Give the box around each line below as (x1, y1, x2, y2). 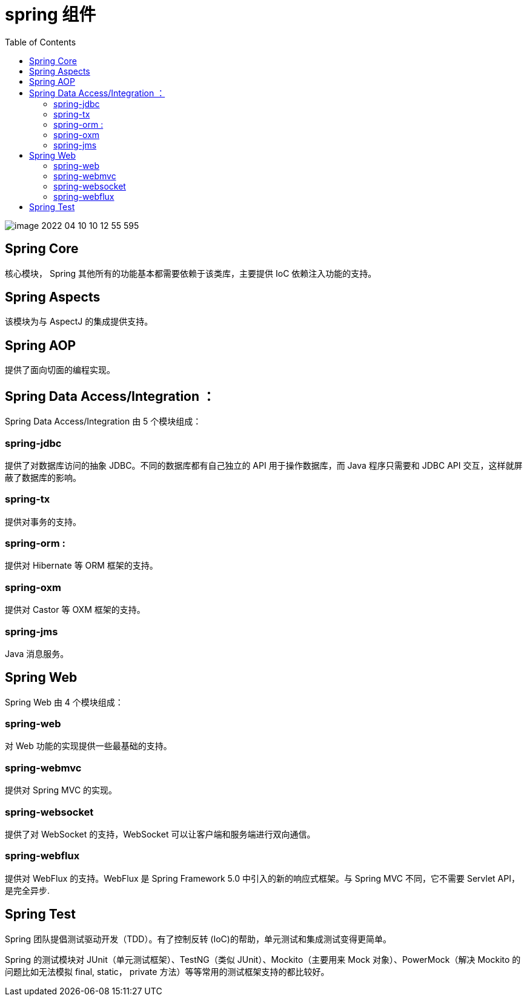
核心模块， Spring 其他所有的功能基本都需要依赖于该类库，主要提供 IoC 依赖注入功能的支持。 (5, 268, 377, 279)
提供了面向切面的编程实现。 (5, 365, 115, 375)
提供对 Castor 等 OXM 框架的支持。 (5, 604, 145, 615)
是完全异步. (5, 885, 50, 896)
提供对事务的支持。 (5, 516, 81, 527)
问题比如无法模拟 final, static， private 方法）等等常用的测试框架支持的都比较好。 (5, 966, 330, 977)
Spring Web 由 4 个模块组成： (5, 696, 124, 707)
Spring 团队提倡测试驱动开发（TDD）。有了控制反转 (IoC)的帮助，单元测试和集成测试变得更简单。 (5, 933, 391, 944)
